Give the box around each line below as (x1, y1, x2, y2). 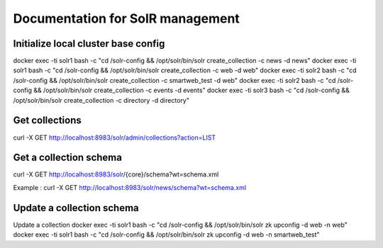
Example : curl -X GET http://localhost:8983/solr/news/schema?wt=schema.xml (13, 183, 247, 191)
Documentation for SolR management (13, 11, 240, 26)
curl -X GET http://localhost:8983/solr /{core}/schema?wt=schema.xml (13, 170, 219, 179)
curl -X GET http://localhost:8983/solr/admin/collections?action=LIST (13, 133, 216, 142)
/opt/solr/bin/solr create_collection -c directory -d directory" (13, 96, 189, 104)
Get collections (13, 114, 82, 127)
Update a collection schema (13, 202, 140, 214)
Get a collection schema (13, 152, 122, 164)
